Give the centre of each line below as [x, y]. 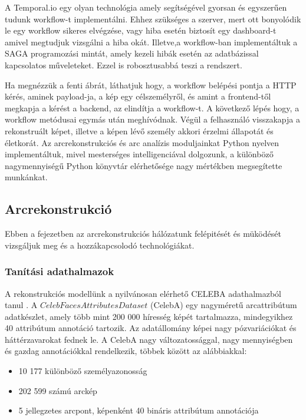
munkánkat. [26, 177]
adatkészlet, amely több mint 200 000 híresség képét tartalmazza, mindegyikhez [149, 316]
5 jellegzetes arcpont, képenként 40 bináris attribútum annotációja [139, 410]
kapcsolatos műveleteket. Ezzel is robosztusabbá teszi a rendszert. [124, 65]
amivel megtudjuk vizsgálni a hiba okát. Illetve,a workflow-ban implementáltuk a [151, 42]
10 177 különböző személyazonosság [83, 371]
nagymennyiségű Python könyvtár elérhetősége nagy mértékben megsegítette [144, 165]
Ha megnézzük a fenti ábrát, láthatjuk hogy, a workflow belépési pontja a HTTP [151, 85]
